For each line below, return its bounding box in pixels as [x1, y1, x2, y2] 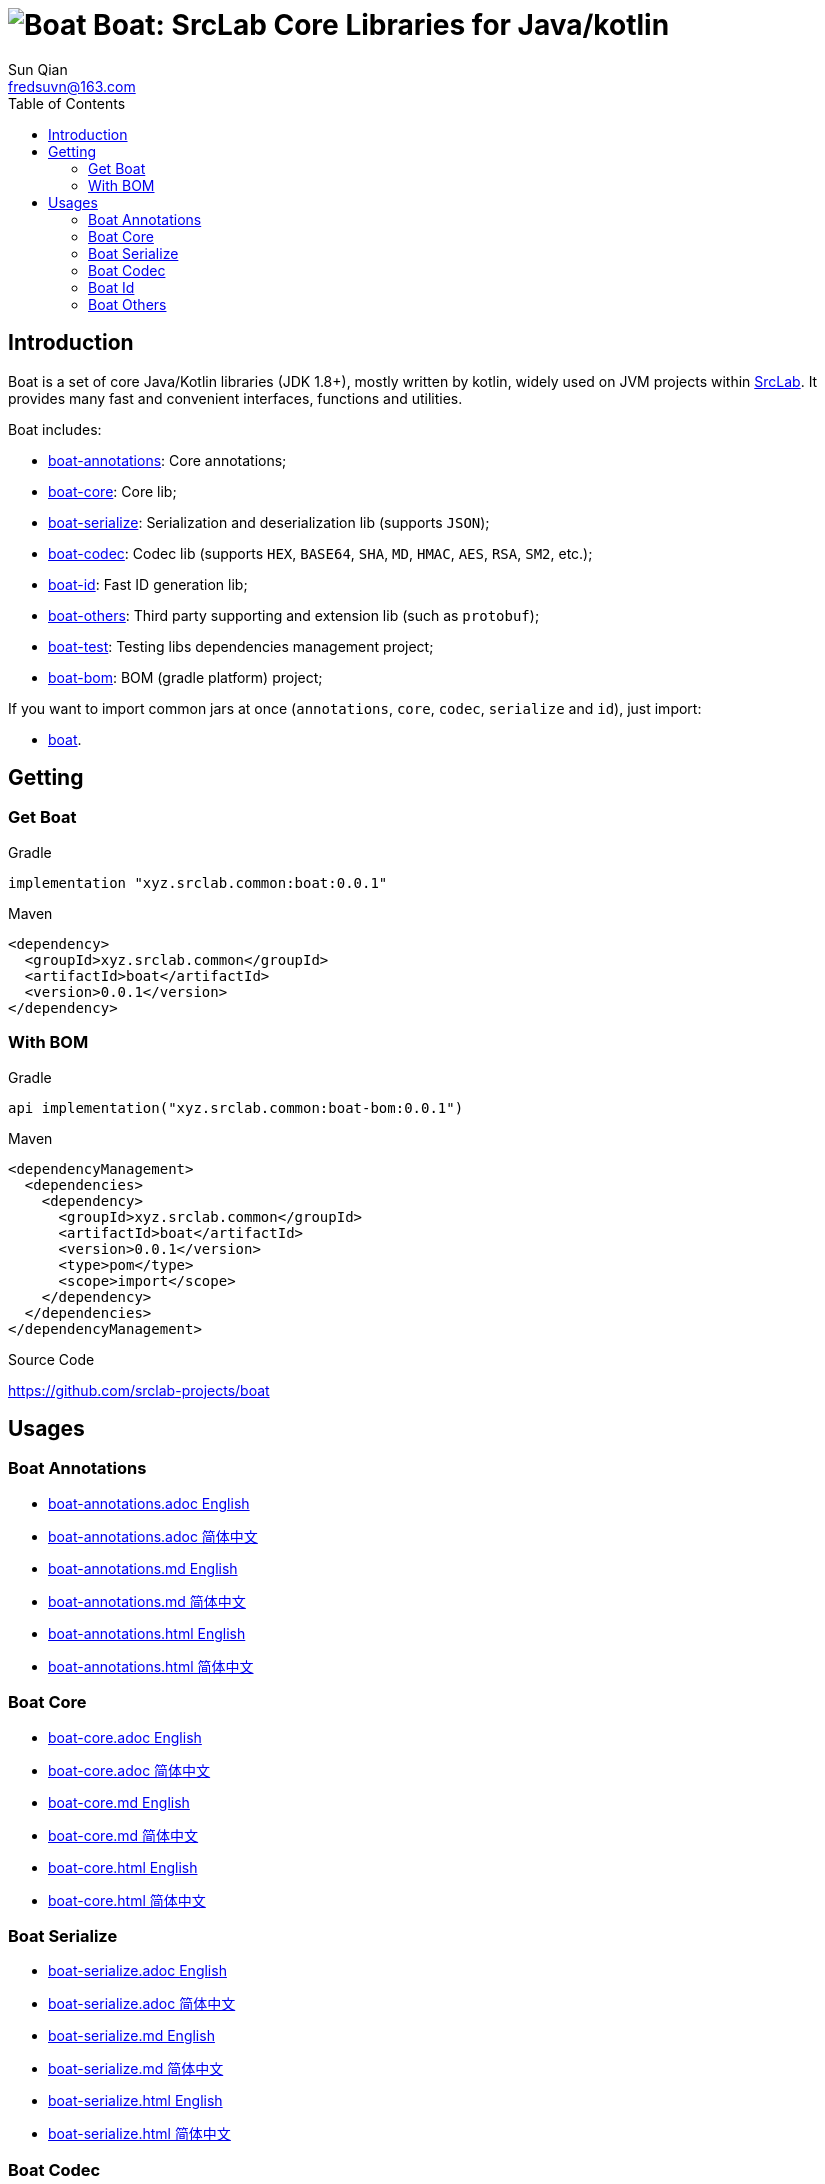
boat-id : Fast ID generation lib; [48, 575, 248, 593]
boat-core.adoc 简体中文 [48, 1761, 211, 1779]
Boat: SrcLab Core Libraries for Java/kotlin [93, 8, 670, 42]
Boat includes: [8, 420, 102, 438]
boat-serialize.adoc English [48, 1962, 227, 1980]
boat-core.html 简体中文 [48, 1891, 206, 1909]
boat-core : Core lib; [48, 482, 177, 500]
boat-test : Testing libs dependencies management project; [48, 637, 434, 655]
